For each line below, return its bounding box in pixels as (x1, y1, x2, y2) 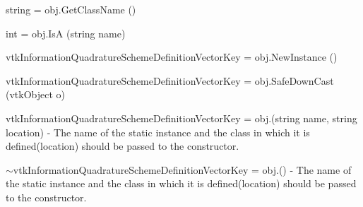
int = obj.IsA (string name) (6, 25, 126, 40)
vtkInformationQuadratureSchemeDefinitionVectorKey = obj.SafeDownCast (6, 73, 334, 88)
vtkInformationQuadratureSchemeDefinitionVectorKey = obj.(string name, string (6, 110, 357, 125)
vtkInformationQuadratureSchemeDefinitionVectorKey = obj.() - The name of (13, 162, 352, 177)
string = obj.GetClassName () (6, 2, 136, 16)
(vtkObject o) (6, 87, 66, 102)
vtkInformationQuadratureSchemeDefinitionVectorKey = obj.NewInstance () (6, 49, 338, 64)
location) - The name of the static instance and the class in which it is (6, 124, 310, 139)
